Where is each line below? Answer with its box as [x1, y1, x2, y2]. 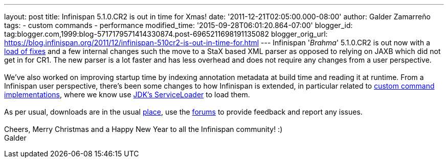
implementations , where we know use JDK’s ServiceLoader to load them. [4, 90, 250, 99]
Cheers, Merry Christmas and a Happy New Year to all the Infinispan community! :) [4, 125, 283, 133]
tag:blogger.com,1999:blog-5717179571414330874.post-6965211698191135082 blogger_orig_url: [4, 30, 328, 38]
